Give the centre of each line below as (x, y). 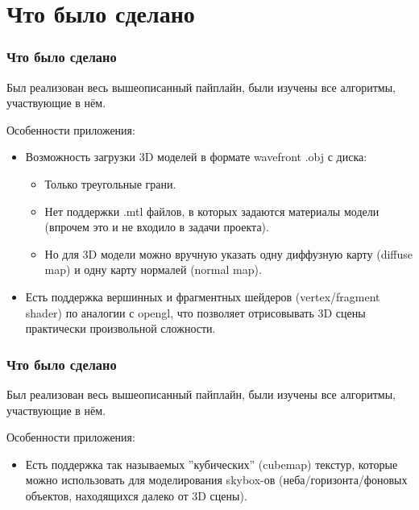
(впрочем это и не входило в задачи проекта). (157, 227)
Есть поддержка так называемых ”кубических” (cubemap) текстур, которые (212, 464)
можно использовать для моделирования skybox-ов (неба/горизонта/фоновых (216, 480)
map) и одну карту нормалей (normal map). (153, 270)
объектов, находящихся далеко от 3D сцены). (136, 495)
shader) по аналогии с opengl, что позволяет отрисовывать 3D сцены (195, 312)
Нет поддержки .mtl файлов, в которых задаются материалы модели (212, 211)
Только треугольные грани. (110, 183)
